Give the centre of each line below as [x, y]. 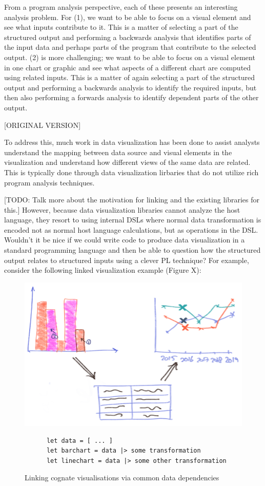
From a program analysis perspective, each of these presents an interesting [121, 7]
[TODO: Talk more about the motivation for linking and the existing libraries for [132, 200]
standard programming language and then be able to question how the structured [132, 250]
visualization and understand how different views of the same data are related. [127, 162]
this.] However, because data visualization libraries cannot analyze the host [122, 209]
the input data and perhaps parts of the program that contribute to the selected [130, 47]
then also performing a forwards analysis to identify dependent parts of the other [131, 97]
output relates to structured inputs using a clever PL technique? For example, [127, 260]
